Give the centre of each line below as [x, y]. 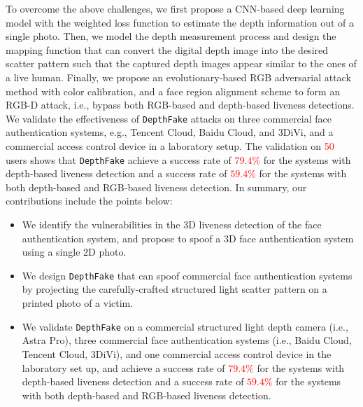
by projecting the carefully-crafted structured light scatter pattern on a [175, 289]
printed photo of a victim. [78, 303]
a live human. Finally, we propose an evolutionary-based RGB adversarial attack [178, 77]
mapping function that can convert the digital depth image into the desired [167, 49]
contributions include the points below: [89, 201]
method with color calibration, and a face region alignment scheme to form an [173, 91]
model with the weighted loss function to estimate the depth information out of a [180, 22]
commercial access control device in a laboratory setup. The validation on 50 [170, 146]
